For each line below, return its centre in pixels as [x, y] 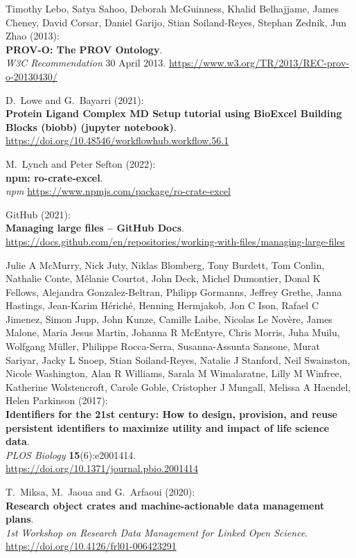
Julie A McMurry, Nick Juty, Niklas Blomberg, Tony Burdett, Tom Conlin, [165, 264]
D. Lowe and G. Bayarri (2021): [75, 99]
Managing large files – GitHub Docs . [95, 228]
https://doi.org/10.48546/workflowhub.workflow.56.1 [117, 140]
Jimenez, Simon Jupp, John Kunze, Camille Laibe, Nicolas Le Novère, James [169, 319]
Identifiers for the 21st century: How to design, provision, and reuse [171, 414]
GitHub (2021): [38, 214]
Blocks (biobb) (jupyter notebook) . [91, 127]
